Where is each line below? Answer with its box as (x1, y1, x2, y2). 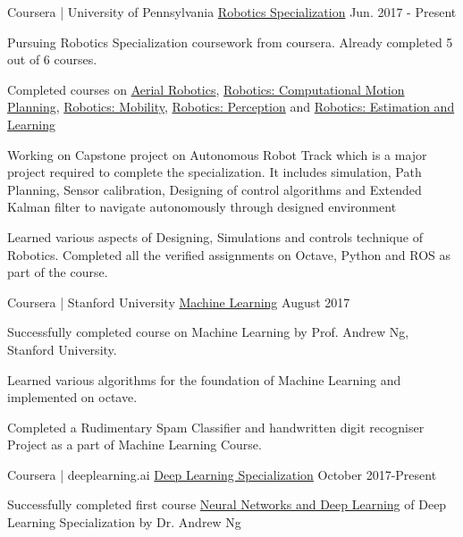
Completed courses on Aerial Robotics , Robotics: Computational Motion (7, 80, 405, 98)
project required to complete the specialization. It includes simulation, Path (7, 163, 422, 181)
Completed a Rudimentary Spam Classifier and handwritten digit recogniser (7, 417, 425, 436)
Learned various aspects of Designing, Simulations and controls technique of (7, 227, 423, 246)
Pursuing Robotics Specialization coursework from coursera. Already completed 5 (7, 32, 453, 51)
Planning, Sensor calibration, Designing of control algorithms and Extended (7, 180, 422, 198)
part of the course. (7, 263, 108, 281)
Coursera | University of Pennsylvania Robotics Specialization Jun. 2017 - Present (7, 3, 457, 21)
